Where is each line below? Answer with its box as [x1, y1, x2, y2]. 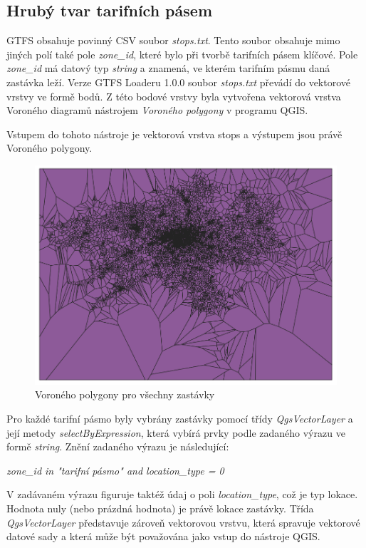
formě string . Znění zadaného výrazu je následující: [6, 439, 229, 454]
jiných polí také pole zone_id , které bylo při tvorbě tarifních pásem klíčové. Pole [6, 46, 358, 61]
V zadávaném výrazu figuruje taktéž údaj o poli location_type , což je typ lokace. [6, 487, 358, 502]
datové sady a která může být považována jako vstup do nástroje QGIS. [6, 529, 320, 544]
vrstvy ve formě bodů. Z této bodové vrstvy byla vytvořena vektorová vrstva [6, 88, 341, 103]
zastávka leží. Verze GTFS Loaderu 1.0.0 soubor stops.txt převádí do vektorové [6, 74, 351, 89]
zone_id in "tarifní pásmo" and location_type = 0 [6, 462, 224, 477]
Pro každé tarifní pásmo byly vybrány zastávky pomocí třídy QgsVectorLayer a [6, 411, 353, 426]
